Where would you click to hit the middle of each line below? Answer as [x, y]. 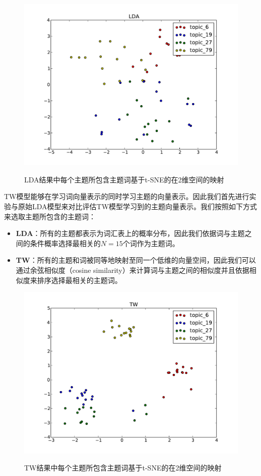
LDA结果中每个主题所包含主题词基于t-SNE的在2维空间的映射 [124, 179]
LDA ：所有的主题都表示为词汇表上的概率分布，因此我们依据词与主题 [130, 233]
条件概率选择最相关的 [65, 243]
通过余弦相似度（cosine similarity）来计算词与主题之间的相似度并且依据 [133, 270]
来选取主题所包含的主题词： [50, 216]
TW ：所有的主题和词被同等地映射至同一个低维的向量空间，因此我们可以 [136, 260]
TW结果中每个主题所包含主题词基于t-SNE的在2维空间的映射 [123, 467]
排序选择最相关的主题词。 [79, 280]
